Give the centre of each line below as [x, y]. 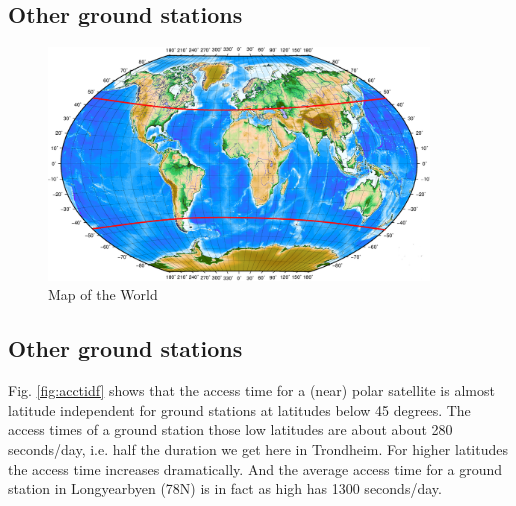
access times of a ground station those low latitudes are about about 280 [230, 429]
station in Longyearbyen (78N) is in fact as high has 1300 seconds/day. [225, 488]
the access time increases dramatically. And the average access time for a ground [255, 468]
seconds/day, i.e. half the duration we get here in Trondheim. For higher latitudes [258, 449]
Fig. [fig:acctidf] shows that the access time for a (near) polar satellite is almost [251, 390]
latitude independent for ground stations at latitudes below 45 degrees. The [239, 409]
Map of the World [103, 294]
